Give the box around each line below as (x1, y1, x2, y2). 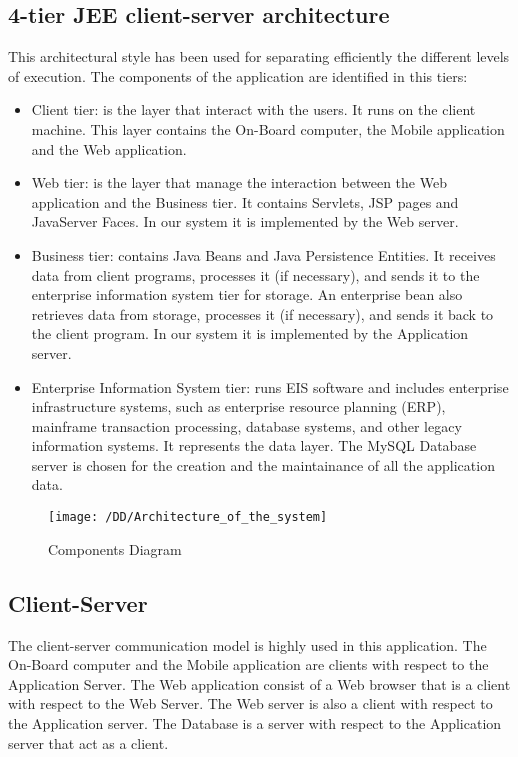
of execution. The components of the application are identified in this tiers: (8, 65, 468, 86)
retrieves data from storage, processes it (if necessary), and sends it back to (31, 303, 494, 324)
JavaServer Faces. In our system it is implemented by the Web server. (31, 211, 459, 232)
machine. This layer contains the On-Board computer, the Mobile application (31, 118, 505, 139)
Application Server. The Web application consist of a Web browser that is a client (8, 673, 511, 694)
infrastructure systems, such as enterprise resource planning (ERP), (31, 396, 446, 417)
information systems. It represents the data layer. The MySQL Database (31, 435, 477, 456)
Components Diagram (48, 538, 182, 559)
